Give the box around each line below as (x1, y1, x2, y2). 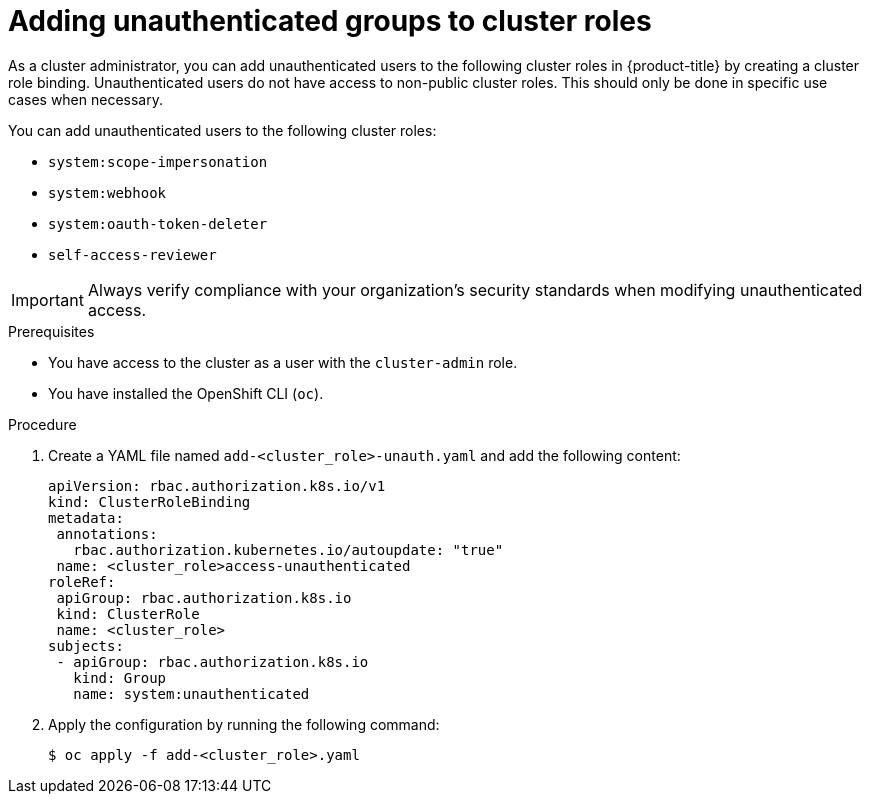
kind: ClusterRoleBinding (48, 493, 251, 510)
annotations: (56, 525, 158, 542)
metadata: (48, 509, 124, 526)
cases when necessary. (8, 90, 163, 108)
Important (11, 289, 84, 310)
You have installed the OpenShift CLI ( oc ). (48, 384, 324, 402)
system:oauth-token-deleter (48, 215, 268, 232)
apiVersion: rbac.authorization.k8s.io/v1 (48, 477, 386, 494)
